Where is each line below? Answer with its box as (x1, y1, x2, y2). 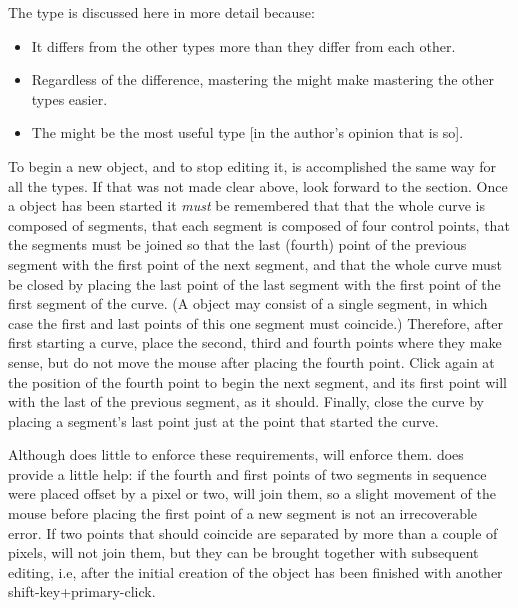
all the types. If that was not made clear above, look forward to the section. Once (8, 175, 508, 196)
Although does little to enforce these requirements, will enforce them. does (8, 444, 464, 465)
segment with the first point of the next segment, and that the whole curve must (8, 253, 502, 274)
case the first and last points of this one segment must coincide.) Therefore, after (8, 312, 503, 333)
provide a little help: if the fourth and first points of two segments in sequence (8, 463, 487, 484)
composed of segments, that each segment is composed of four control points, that (8, 214, 510, 235)
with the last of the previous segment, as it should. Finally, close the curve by (8, 391, 484, 412)
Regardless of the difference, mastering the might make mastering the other (31, 69, 495, 90)
